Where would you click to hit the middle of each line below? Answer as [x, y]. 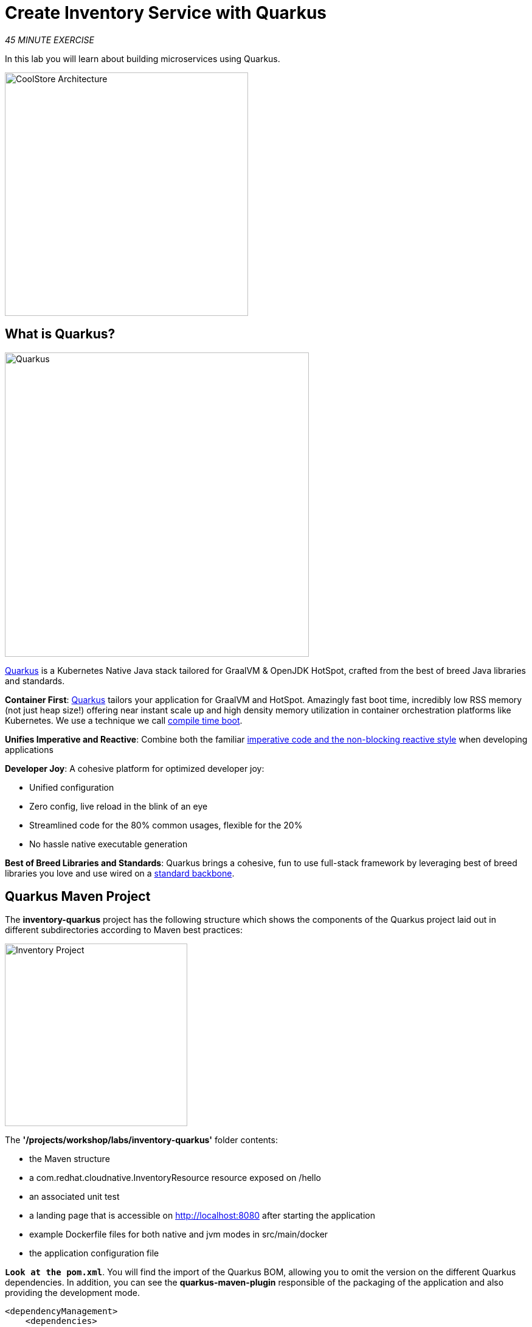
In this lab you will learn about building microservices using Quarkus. [143, 58]
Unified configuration [72, 787]
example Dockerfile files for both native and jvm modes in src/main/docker [179, 1234]
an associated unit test [74, 1197]
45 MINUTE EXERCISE [50, 40]
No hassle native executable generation [109, 844]
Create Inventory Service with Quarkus [166, 13]
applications [29, 749]
